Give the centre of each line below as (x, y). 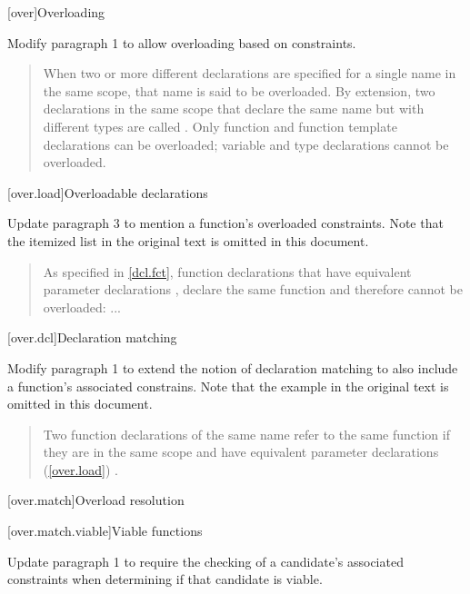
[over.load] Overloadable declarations (108, 192)
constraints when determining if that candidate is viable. (165, 579)
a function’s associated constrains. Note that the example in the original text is (228, 386)
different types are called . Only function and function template (220, 126)
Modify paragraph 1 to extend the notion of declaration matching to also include (233, 367)
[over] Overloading (56, 12)
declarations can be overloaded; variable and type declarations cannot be (246, 144)
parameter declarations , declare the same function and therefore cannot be (253, 289)
